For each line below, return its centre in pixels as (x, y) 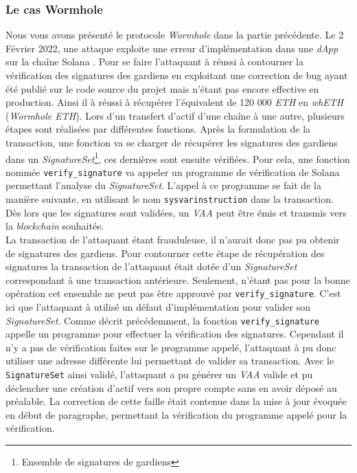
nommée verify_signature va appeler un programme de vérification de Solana (173, 172)
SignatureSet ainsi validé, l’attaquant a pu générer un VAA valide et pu (159, 374)
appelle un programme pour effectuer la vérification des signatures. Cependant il (175, 334)
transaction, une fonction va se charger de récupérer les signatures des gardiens (172, 142)
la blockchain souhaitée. (55, 226)
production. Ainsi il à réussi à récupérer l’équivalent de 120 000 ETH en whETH (175, 102)
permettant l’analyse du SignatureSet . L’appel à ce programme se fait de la (163, 185)
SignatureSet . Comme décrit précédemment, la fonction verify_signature (162, 320)
